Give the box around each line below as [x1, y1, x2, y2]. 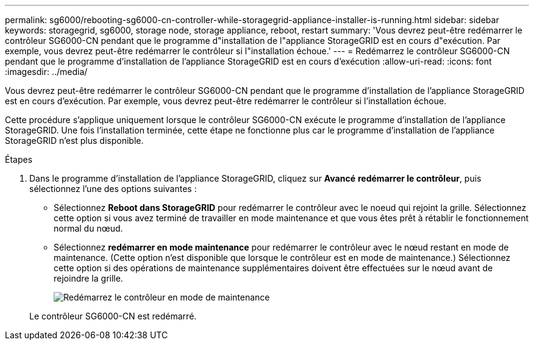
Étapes [5, 154, 33, 165]
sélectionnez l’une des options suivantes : [29, 183, 197, 194]
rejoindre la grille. [54, 273, 123, 283]
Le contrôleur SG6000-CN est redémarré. [29, 311, 197, 321]
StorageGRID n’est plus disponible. [5, 135, 144, 146]
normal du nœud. [54, 223, 123, 233]
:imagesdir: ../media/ [5, 66, 88, 77]
